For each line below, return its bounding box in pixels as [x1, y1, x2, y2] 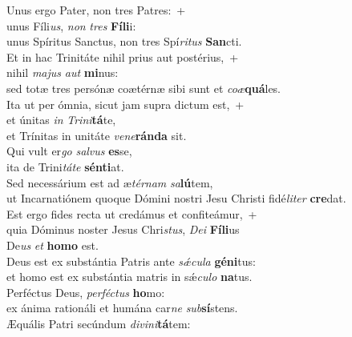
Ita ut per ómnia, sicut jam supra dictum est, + [6, 95, 245, 112]
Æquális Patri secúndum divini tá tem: [6, 315, 191, 331]
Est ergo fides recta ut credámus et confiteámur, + [6, 205, 257, 222]
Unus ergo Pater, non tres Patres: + [6, 2, 186, 18]
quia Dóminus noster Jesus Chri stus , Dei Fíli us [6, 221, 240, 238]
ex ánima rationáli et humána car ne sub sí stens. [6, 299, 238, 316]
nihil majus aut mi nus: [6, 64, 119, 81]
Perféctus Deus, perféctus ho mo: [6, 283, 165, 300]
